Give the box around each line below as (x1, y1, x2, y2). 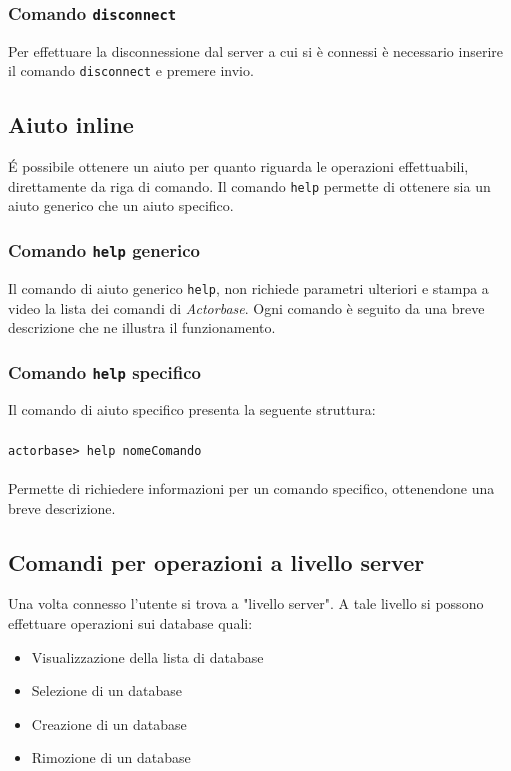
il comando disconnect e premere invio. (8, 60, 254, 81)
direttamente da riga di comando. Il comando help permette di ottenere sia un (8, 175, 491, 196)
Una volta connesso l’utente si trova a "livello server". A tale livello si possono (8, 593, 484, 614)
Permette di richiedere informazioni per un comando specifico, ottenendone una (8, 477, 495, 498)
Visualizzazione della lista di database (31, 646, 264, 667)
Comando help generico (8, 238, 201, 262)
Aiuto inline (8, 109, 134, 140)
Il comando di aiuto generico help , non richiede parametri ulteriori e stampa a (8, 277, 489, 298)
